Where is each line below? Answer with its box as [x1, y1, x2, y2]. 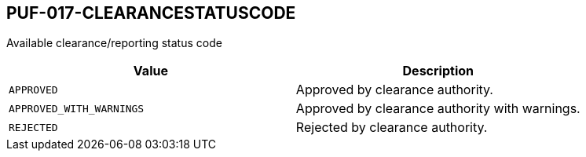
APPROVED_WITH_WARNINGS [9, 102, 145, 115]
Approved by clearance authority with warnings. [295, 100, 581, 117]
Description [402, 63, 474, 79]
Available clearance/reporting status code [6, 36, 222, 50]
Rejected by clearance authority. [295, 119, 488, 136]
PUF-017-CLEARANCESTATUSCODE [6, 3, 296, 23]
